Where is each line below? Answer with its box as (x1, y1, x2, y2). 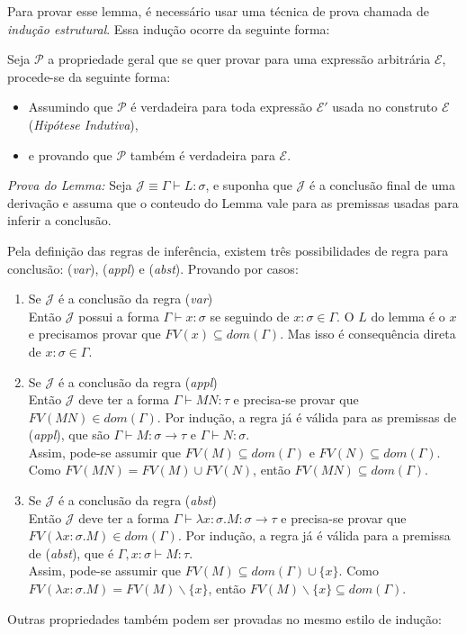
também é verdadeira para (130, 145, 275, 164)
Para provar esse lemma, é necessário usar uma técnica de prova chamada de (7, 2, 429, 20)
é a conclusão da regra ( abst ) (58, 491, 217, 510)
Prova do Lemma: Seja (7, 176, 132, 195)
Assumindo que (28, 97, 113, 116)
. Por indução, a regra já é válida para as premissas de (157, 407, 457, 426)
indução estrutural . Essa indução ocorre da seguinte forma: (7, 19, 330, 38)
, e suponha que (205, 176, 292, 195)
